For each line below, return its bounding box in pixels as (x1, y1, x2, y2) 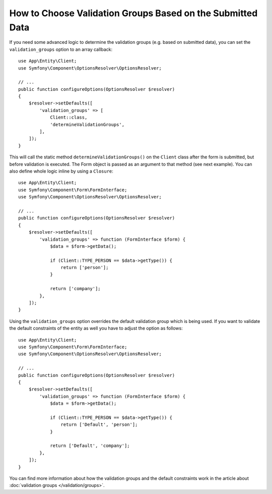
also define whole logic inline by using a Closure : (9, 168, 113, 174)
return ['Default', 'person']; (60, 422, 138, 427)
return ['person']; (60, 265, 109, 270)
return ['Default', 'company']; (50, 443, 130, 449)
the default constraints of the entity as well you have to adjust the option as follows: (9, 325, 183, 332)
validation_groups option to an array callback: (9, 46, 113, 52)
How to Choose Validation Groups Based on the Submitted (9, 8, 258, 19)
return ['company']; (50, 286, 101, 292)
